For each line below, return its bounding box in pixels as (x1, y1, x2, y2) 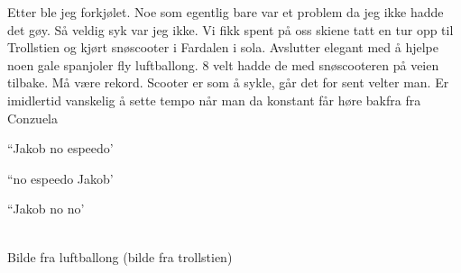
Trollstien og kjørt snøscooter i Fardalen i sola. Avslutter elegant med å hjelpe (7, 38, 438, 57)
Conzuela (7, 108, 58, 127)
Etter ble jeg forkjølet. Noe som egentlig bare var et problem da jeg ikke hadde (7, 3, 444, 21)
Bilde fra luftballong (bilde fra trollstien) (7, 247, 233, 266)
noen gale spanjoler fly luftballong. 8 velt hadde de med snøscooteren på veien (7, 55, 439, 74)
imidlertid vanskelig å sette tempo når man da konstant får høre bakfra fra (7, 90, 421, 109)
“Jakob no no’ (7, 199, 85, 218)
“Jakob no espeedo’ (7, 139, 114, 158)
